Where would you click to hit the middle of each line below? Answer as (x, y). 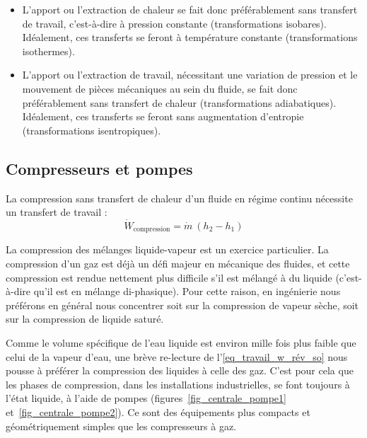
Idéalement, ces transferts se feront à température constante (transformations (190, 37)
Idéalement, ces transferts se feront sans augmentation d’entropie (163, 116)
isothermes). (48, 51)
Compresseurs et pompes (99, 168)
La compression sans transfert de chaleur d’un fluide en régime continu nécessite (179, 198)
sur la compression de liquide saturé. (85, 319)
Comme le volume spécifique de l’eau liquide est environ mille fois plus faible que (181, 342)
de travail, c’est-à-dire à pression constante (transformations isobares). (174, 23)
